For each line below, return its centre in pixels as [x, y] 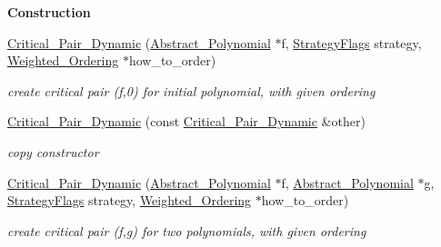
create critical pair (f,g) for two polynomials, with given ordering [187, 230]
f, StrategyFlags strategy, [351, 42]
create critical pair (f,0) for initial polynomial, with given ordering [191, 90]
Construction [49, 12]
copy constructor [53, 151]
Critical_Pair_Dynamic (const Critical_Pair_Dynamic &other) [186, 121]
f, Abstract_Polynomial [347, 182]
